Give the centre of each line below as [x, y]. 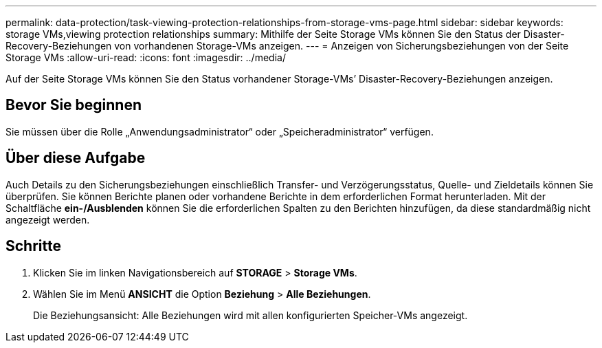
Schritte [33, 246]
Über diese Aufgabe [76, 158]
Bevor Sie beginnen [74, 105]
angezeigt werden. [48, 219]
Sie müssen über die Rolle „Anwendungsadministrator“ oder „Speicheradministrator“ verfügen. [220, 131]
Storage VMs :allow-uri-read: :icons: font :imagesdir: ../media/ [146, 57]
